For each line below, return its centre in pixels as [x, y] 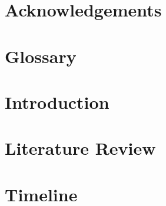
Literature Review [80, 148]
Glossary [41, 56]
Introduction [57, 102]
